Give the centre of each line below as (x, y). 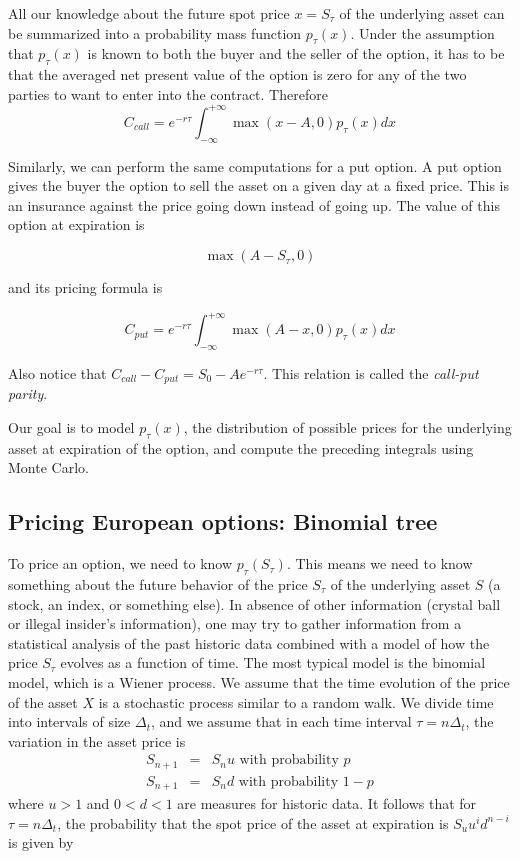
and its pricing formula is (85, 287)
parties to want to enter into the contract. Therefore (168, 93)
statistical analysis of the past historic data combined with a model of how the (249, 642)
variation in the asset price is (97, 740)
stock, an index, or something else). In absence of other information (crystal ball (254, 603)
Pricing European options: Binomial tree (223, 521)
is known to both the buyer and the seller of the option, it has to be (296, 53)
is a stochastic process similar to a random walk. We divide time (296, 701)
